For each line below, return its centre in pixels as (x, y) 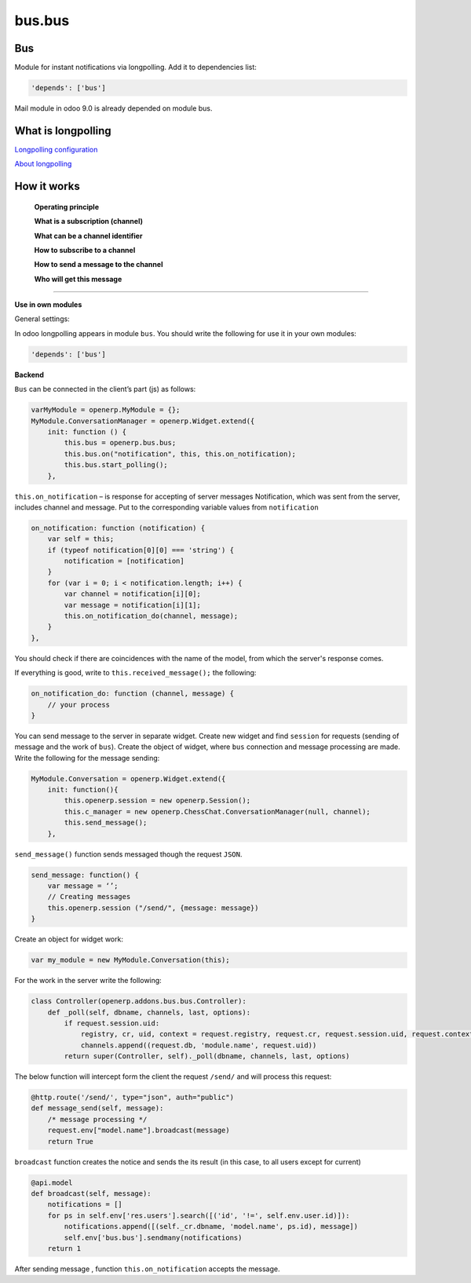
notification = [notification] (124, 561)
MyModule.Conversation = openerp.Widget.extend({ (128, 779)
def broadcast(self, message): (91, 1193)
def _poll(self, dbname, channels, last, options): (149, 1012)
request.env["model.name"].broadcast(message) (139, 1130)
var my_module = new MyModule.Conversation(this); (131, 960)
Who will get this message (78, 279)
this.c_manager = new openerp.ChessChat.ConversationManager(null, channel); (217, 811)
